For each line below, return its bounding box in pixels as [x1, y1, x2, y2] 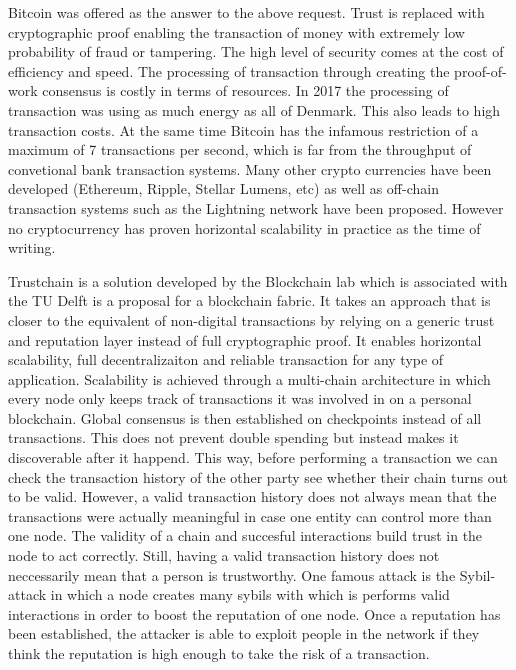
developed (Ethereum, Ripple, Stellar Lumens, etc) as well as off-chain [8, 178, 439, 199]
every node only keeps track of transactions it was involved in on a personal [8, 388, 472, 409]
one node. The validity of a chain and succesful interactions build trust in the [8, 525, 483, 546]
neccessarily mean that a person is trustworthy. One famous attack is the [8, 564, 456, 585]
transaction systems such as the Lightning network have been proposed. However [8, 197, 504, 218]
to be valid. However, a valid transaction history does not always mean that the [8, 486, 497, 507]
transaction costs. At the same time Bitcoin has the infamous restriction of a [8, 119, 479, 140]
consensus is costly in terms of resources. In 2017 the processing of [42, 80, 449, 101]
